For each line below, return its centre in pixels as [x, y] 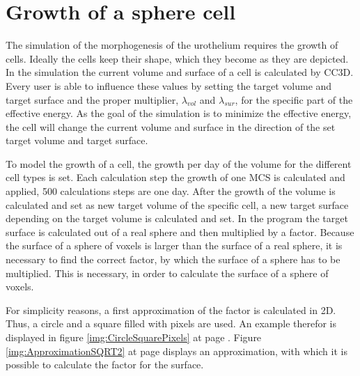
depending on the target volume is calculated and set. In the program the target [177, 218]
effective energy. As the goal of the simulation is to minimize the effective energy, [179, 113]
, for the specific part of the [294, 99]
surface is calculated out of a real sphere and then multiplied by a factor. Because [180, 232]
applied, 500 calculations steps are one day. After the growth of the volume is [171, 191]
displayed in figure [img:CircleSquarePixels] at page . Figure [134, 337]
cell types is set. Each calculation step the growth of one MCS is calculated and [175, 177]
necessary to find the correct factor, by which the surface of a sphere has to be [173, 259]
